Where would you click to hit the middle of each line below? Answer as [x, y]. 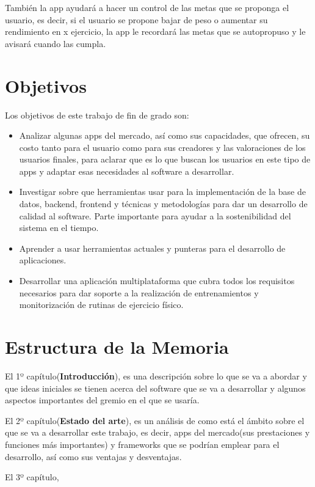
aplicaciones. [43, 260]
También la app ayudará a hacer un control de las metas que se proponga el [147, 7]
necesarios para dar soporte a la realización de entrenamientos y [139, 292]
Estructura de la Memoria [117, 346]
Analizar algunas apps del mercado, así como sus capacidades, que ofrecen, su [165, 135]
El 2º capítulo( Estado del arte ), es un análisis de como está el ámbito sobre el [155, 420]
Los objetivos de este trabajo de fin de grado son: [97, 115]
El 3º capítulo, [32, 477]
